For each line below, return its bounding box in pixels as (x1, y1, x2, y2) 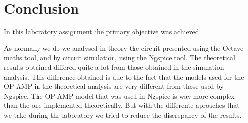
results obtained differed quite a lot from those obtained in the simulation (4, 61, 224, 72)
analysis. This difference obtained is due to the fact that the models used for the (4, 71, 244, 82)
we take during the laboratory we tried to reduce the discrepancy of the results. (4, 109, 242, 120)
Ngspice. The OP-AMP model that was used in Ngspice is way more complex (4, 90, 235, 101)
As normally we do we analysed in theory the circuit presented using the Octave (4, 42, 244, 53)
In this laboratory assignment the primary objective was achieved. (4, 26, 201, 37)
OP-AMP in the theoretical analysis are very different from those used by (4, 81, 224, 91)
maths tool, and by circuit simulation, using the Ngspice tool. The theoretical (4, 52, 235, 62)
